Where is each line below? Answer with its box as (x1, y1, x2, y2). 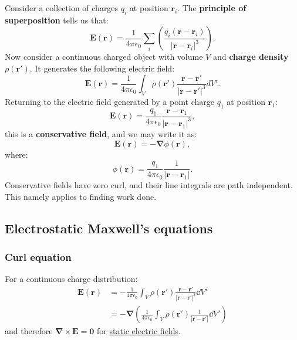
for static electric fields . (96, 325, 181, 337)
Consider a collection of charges (5, 2, 119, 13)
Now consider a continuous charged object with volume (5, 50, 203, 63)
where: (5, 148, 28, 160)
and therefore (5, 325, 53, 337)
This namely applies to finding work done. (5, 190, 157, 202)
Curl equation (5, 250, 72, 264)
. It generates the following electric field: (29, 62, 175, 74)
